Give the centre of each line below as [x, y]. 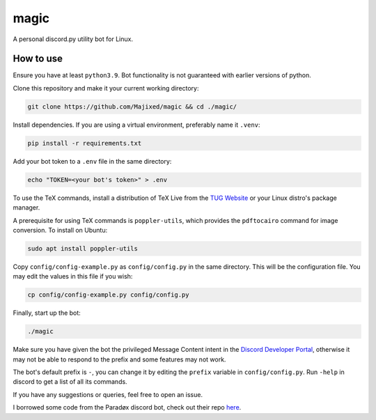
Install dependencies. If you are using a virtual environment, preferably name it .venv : [136, 125]
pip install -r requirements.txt [85, 143]
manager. [26, 208]
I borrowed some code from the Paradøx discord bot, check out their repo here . [127, 407]
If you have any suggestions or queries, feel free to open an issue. [108, 394]
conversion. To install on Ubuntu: [60, 230]
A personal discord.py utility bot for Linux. [73, 39]
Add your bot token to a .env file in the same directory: [92, 161]
